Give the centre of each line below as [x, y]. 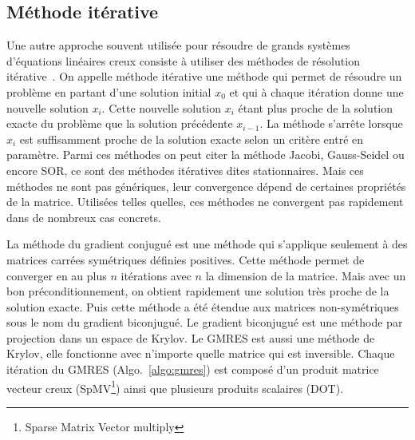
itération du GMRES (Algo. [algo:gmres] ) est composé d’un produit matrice [193, 369]
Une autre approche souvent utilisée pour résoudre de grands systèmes [178, 45]
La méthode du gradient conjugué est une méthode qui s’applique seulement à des [207, 244]
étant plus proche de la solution [316, 107]
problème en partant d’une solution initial [109, 91]
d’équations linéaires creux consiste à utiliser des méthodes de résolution [183, 60]
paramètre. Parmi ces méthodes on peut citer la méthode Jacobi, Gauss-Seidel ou [206, 155]
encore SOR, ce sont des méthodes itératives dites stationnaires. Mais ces [185, 170]
